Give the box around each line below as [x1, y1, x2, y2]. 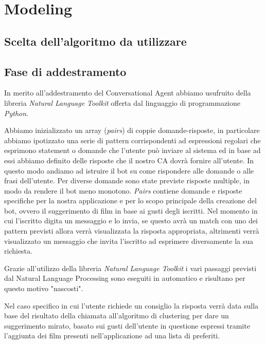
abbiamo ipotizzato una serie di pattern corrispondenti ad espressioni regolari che [4, 135, 261, 145]
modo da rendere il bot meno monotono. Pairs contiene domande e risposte [4, 185, 242, 196]
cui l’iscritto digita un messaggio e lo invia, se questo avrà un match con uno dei [4, 215, 258, 226]
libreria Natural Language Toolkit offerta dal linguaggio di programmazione [4, 97, 241, 108]
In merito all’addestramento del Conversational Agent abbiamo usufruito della [4, 87, 251, 98]
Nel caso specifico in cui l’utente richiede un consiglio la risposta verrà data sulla [4, 300, 259, 311]
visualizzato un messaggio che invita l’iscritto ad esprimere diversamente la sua [4, 235, 254, 246]
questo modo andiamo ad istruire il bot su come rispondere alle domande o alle [4, 165, 254, 176]
